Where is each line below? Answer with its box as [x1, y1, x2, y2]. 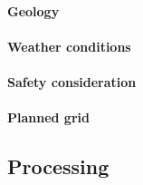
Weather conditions [7, 36, 131, 55]
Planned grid [7, 108, 90, 127]
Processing [7, 152, 110, 180]
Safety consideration [7, 72, 137, 91]
